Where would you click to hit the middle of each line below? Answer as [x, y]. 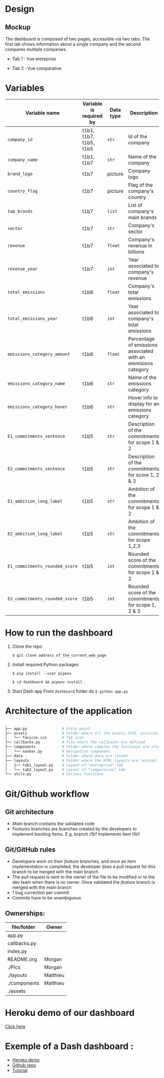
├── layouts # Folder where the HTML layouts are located [81, 760]
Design [20, 9]
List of [135, 205]
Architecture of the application [69, 711]
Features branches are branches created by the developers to [74, 829]
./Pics [14, 967]
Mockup [18, 27]
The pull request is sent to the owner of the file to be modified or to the [83, 877]
